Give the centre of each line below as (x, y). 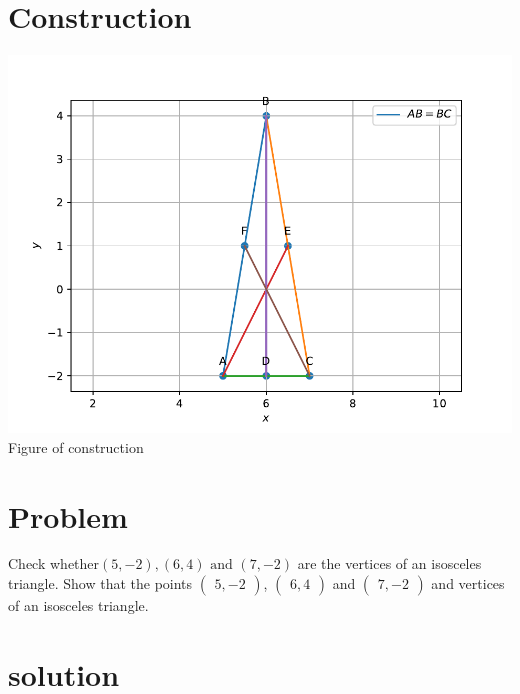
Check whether (54, 563)
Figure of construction (76, 446)
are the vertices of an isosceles (389, 563)
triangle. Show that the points (100, 583)
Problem (68, 515)
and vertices (468, 583)
